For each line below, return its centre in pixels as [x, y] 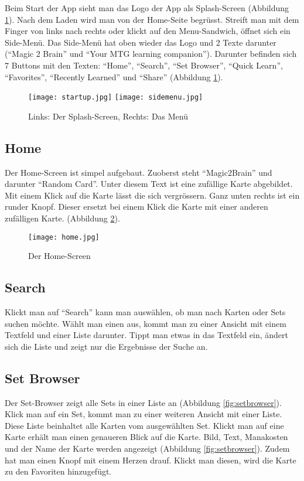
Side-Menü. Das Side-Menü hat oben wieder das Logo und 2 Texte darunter [141, 42]
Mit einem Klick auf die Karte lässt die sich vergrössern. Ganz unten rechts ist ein [152, 195]
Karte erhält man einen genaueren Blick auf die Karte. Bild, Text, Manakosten [146, 437]
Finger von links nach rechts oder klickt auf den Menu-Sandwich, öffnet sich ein [148, 31]
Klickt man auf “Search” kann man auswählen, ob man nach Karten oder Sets [145, 312]
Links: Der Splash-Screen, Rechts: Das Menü [108, 116]
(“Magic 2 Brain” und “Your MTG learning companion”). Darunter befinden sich [151, 54]
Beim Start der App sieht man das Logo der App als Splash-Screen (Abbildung [147, 8]
